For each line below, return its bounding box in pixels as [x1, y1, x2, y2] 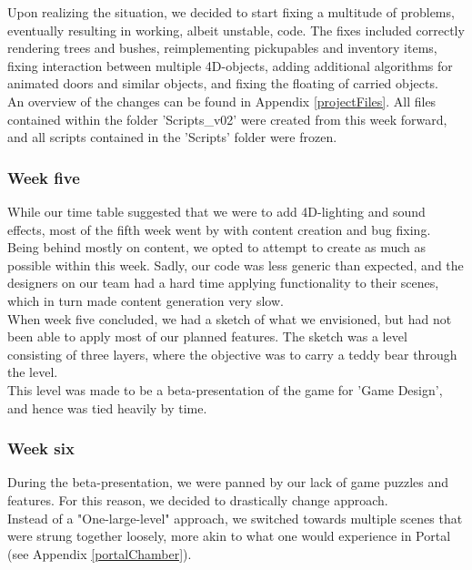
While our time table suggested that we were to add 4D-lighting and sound [7, 201, 426, 220]
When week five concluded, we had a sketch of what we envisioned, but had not [7, 309, 452, 328]
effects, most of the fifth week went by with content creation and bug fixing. [7, 219, 431, 239]
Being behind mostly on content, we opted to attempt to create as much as [7, 238, 427, 257]
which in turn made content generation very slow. [7, 290, 284, 310]
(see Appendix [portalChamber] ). [7, 544, 192, 563]
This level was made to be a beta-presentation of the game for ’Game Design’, [7, 380, 443, 399]
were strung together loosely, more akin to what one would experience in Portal [7, 526, 451, 545]
